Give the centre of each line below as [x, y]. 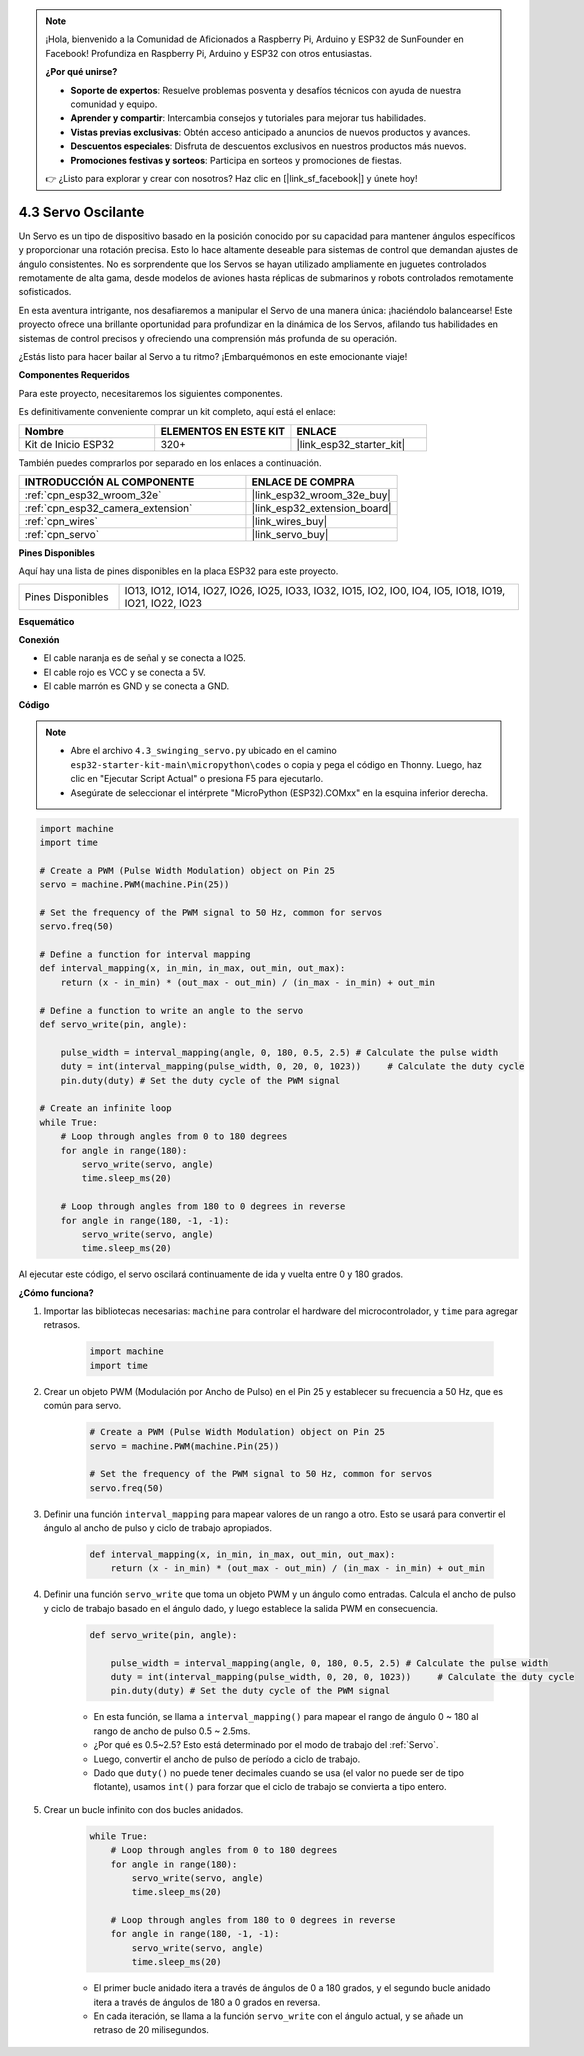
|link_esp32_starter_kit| [351, 444]
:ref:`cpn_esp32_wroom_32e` [93, 495]
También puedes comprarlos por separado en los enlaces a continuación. [170, 462]
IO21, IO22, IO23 [163, 603]
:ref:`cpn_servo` [62, 534]
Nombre [44, 431]
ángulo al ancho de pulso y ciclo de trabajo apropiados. [157, 1528]
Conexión [39, 640]
